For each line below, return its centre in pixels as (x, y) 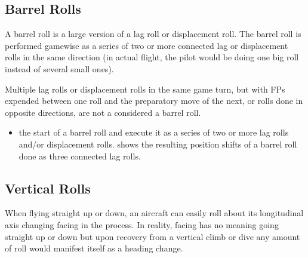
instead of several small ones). (59, 68)
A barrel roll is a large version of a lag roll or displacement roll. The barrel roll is (153, 34)
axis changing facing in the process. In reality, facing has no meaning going (142, 224)
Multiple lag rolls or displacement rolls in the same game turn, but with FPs (145, 89)
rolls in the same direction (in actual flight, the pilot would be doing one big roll (152, 57)
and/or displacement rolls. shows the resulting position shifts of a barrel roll (158, 144)
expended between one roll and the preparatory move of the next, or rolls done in (154, 101)
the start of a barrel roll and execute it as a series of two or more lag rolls (154, 132)
